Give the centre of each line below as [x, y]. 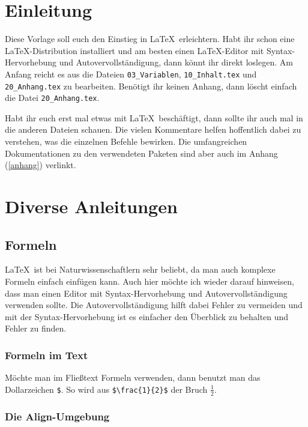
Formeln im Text [47, 355]
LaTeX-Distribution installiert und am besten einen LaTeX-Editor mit [134, 50]
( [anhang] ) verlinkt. [41, 165]
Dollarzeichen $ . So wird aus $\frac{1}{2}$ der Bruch [106, 389]
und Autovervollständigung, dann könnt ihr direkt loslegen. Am [176, 62]
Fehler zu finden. [36, 328]
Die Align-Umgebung [57, 416]
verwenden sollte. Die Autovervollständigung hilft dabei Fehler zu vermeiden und [154, 305]
